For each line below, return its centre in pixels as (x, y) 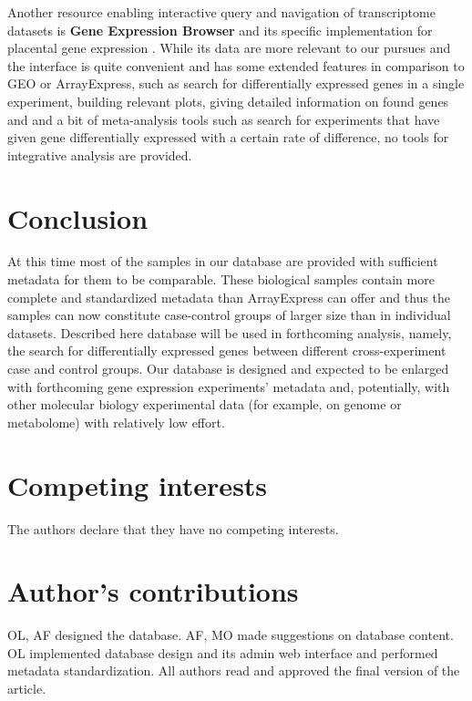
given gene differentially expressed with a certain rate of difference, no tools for (228, 137)
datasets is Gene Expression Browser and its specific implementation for (220, 30)
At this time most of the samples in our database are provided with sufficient (223, 261)
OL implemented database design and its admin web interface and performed (223, 652)
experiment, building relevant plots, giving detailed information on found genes (228, 101)
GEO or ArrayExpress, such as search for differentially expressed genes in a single (236, 83)
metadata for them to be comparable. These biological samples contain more (221, 279)
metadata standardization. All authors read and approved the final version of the (234, 670)
